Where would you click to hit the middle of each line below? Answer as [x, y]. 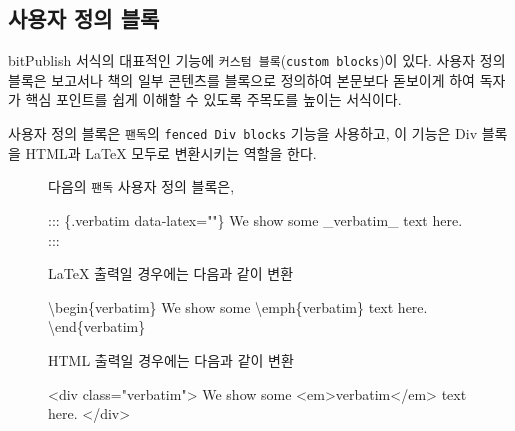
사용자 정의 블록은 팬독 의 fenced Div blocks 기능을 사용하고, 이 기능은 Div [243, 133]
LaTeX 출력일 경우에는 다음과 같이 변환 [171, 273]
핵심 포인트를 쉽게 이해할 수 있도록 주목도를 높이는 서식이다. [213, 99]
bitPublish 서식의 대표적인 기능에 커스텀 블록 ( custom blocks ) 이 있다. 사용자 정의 [257, 60]
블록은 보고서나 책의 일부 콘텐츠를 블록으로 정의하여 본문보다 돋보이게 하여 [241, 79]
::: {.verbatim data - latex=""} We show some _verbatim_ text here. [255, 219]
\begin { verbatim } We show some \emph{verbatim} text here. [238, 306]
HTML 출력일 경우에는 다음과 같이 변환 [171, 359]
